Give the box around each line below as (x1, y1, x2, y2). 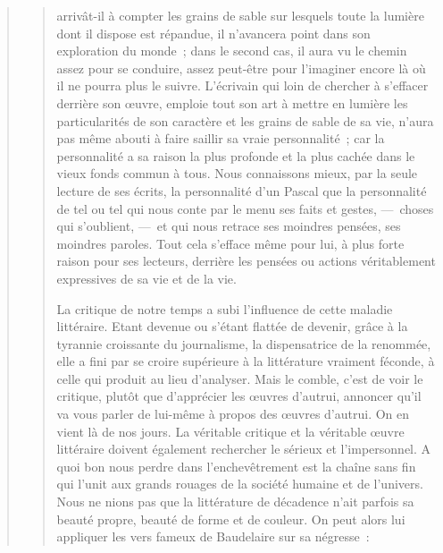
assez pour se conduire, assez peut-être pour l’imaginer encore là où (56, 58, 426, 77)
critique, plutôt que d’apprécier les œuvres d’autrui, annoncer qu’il (56, 387, 422, 405)
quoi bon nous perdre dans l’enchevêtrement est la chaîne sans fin (56, 456, 416, 475)
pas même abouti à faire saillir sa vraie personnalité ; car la (56, 129, 385, 148)
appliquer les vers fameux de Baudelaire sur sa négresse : (56, 527, 370, 546)
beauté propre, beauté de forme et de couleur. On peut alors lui (56, 509, 405, 528)
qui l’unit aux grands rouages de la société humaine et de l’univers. (56, 474, 423, 493)
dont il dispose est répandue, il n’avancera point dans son (56, 23, 371, 42)
